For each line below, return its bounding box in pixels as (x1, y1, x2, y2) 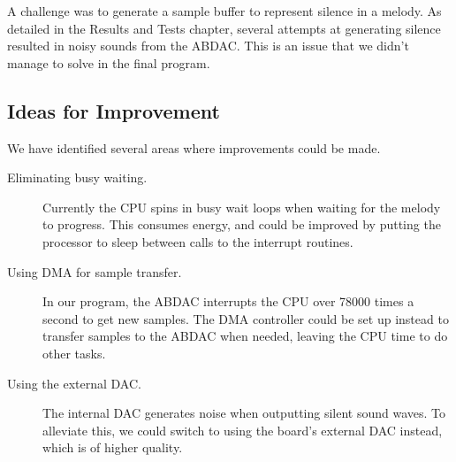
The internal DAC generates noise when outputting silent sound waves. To (42, 404, 446, 422)
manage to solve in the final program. (7, 53, 210, 72)
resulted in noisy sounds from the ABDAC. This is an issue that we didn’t (7, 36, 409, 55)
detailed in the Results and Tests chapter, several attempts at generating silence (7, 19, 441, 37)
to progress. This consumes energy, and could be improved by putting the (42, 215, 441, 234)
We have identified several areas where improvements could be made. (7, 138, 381, 157)
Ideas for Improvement (7, 96, 220, 124)
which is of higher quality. (42, 438, 183, 457)
